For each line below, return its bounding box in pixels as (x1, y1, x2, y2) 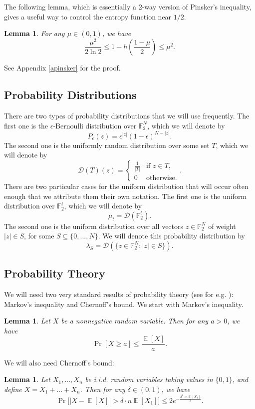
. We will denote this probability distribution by (98, 230, 246, 241)
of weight (208, 220, 236, 231)
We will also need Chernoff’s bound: (4, 357, 114, 367)
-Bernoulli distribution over (53, 120, 137, 130)
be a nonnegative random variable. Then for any (61, 315, 209, 326)
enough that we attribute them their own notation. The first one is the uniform (4, 190, 247, 201)
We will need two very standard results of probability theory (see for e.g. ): (4, 289, 234, 299)
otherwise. (146, 174, 177, 181)
